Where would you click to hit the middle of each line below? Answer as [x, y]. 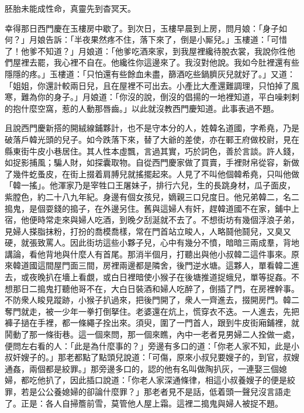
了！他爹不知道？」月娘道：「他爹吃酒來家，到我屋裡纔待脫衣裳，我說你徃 [146, 51]
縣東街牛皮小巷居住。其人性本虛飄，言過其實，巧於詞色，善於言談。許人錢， [152, 151]
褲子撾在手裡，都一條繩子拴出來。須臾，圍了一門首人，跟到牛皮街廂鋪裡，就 [152, 323]
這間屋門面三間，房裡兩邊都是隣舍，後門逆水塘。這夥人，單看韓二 [164, 265]
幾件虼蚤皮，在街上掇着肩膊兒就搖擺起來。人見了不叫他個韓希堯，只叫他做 [156, 173]
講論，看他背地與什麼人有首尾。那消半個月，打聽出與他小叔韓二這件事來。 [148, 254]
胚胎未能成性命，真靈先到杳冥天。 [70, 8]
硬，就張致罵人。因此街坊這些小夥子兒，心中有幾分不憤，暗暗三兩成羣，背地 [152, 242]
